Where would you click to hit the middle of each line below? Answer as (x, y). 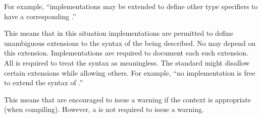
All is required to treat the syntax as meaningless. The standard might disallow (127, 62)
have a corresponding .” (40, 16)
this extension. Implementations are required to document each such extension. (126, 53)
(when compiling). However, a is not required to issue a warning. (104, 109)
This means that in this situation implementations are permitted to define (119, 33)
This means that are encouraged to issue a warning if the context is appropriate (128, 99)
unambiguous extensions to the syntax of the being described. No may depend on (130, 43)
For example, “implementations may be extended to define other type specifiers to (131, 6)
